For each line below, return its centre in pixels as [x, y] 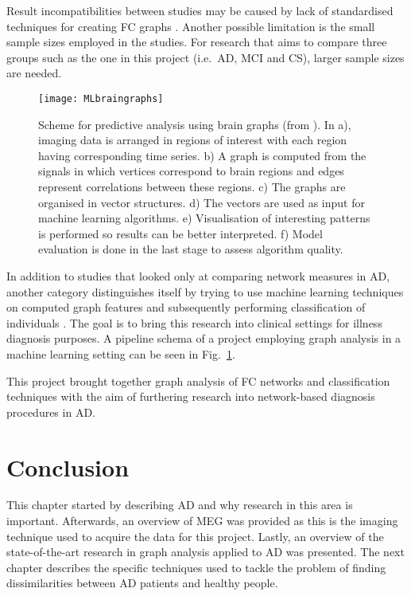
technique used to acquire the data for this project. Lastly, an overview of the [195, 536]
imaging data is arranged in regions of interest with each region [193, 140]
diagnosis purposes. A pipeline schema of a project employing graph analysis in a [204, 338]
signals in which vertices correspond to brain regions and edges [191, 171]
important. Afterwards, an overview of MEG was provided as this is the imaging [202, 521]
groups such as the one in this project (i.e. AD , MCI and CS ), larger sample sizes [205, 57]
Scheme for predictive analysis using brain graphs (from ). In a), [195, 124]
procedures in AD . [51, 412]
